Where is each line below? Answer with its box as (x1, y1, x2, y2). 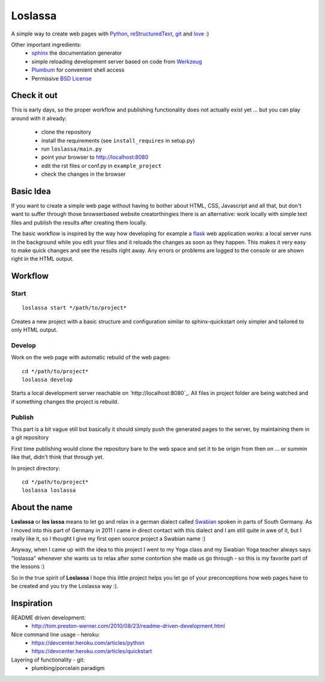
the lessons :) (11, 563, 45, 570)
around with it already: (11, 114, 67, 122)
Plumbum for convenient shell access (31, 66, 125, 73)
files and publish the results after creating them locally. (11, 219, 147, 226)
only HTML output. (11, 326, 58, 333)
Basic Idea (11, 186, 51, 196)
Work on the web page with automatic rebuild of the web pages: (11, 354, 171, 361)
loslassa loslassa (22, 487, 76, 494)
